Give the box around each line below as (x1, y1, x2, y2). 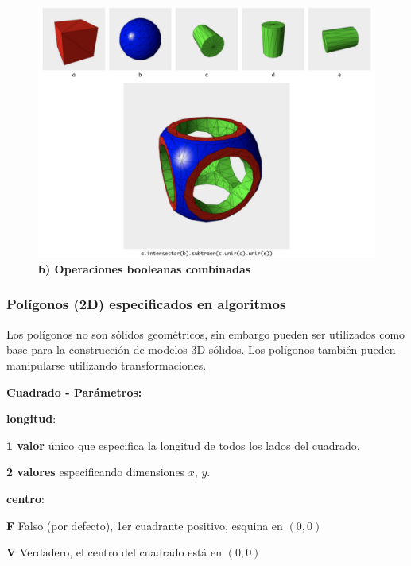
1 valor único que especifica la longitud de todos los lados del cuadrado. (6, 436, 360, 453)
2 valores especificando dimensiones (6, 463, 185, 480)
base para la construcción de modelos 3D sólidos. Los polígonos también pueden (6, 341, 396, 358)
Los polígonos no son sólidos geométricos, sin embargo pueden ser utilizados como (6, 325, 405, 342)
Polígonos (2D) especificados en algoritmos (6, 294, 286, 314)
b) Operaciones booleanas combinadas (38, 260, 251, 277)
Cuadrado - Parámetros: (6, 383, 142, 400)
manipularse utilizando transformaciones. (6, 356, 207, 373)
